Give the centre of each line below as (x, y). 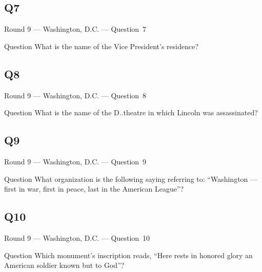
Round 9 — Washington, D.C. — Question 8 (75, 95)
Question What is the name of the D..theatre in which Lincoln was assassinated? (131, 112)
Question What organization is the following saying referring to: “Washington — (131, 179)
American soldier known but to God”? (64, 265)
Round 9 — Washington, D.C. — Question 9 (75, 161)
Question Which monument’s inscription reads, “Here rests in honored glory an (128, 255)
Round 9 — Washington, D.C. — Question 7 (75, 29)
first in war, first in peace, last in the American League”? (94, 189)
